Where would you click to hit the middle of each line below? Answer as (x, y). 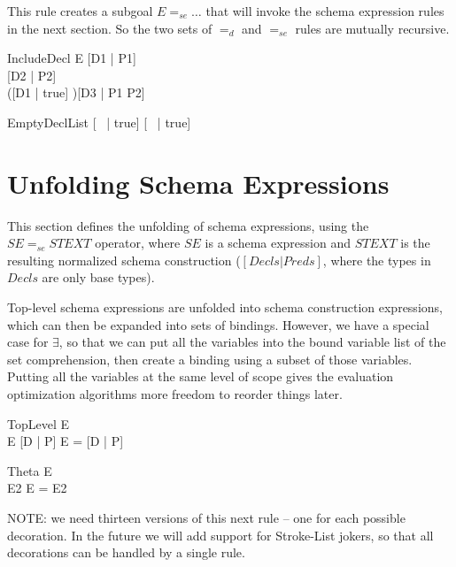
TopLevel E (39, 423)
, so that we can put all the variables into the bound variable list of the (252, 342)
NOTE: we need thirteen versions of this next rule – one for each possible (206, 517)
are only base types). (98, 277)
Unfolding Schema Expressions (198, 183)
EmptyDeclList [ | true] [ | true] (99, 122)
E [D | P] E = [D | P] (66, 441)
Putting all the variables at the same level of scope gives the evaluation (201, 376)
